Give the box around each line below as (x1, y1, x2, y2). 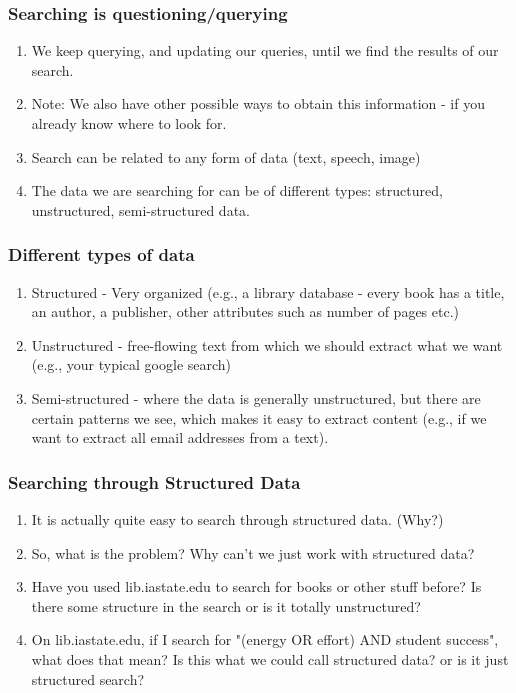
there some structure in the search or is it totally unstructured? (31, 595, 421, 616)
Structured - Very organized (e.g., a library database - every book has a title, (31, 281, 505, 302)
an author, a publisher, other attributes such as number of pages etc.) (31, 301, 460, 322)
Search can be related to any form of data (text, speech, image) (31, 146, 421, 167)
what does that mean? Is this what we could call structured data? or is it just (31, 648, 509, 669)
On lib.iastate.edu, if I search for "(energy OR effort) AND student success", (31, 629, 499, 650)
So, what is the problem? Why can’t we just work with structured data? (31, 542, 475, 563)
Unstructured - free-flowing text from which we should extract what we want (31, 334, 503, 355)
